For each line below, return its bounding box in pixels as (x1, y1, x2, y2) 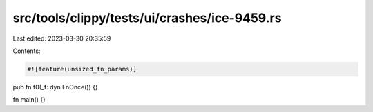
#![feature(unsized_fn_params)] (27, 65, 137, 73)
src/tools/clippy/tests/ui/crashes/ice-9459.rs (12, 10, 282, 25)
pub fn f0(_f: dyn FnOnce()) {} (12, 82, 98, 91)
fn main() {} (12, 96, 46, 104)
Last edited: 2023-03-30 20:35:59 (12, 34, 111, 43)
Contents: (12, 47, 41, 55)
